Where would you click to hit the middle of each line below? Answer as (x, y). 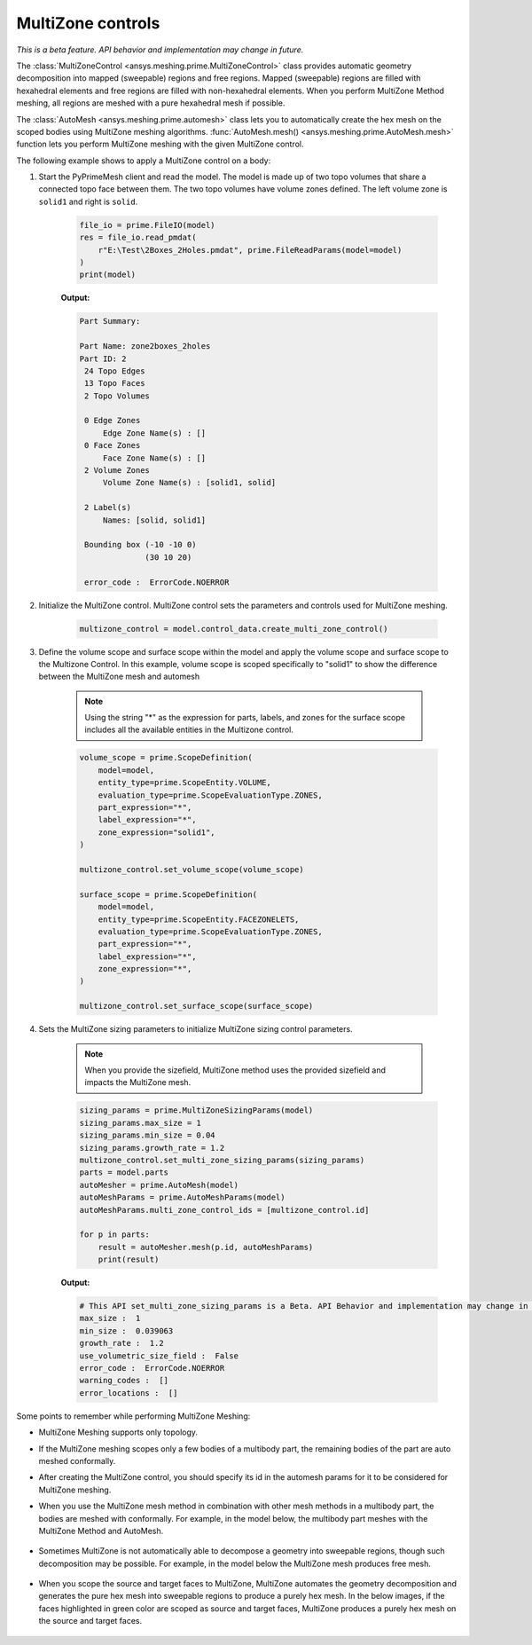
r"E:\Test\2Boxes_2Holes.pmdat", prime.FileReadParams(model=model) (250, 250)
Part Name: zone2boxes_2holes (145, 346)
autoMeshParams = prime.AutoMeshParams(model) (182, 1197)
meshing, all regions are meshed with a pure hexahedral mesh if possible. (151, 103)
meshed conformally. (77, 1460)
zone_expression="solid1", (157, 832)
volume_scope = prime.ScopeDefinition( (166, 758)
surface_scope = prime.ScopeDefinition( (168, 894)
